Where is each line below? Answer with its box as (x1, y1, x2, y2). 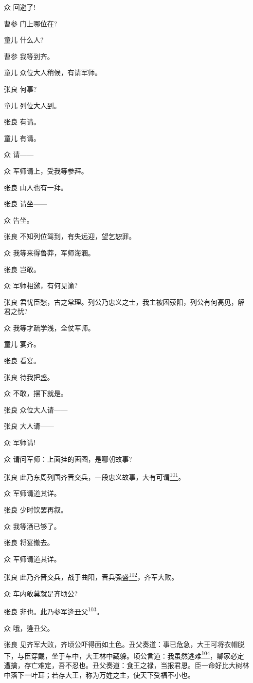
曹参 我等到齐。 (4, 51, 54, 61)
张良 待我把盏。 (4, 371, 54, 382)
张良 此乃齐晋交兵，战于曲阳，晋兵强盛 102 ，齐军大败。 (4, 570, 179, 582)
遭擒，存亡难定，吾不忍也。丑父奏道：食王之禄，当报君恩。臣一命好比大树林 (4, 660, 249, 670)
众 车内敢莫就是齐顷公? (4, 588, 78, 598)
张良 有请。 (4, 117, 40, 127)
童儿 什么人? (4, 35, 44, 45)
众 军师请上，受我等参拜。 (4, 165, 88, 176)
